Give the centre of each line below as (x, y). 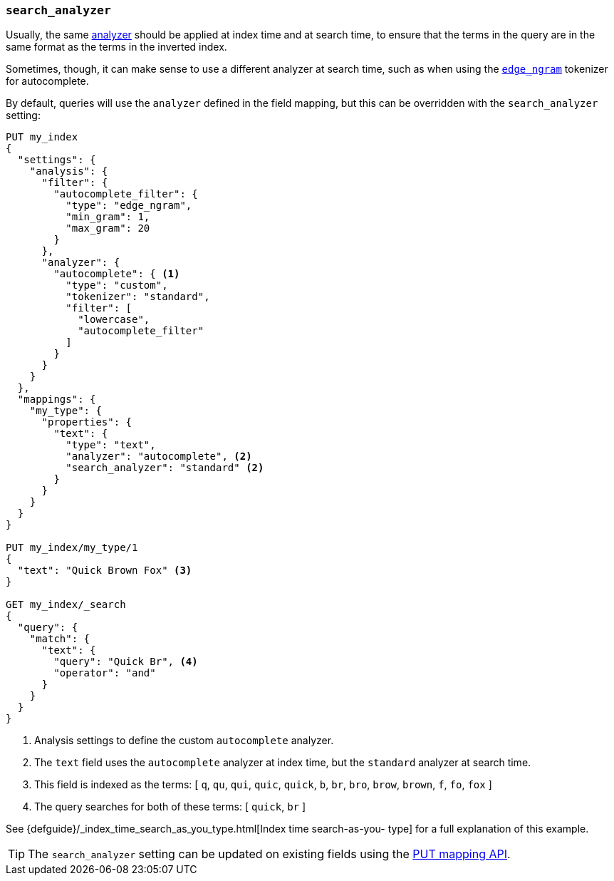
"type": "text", (111, 445)
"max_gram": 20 (108, 228)
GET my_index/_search (66, 605)
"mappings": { (57, 400)
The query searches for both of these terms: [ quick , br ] (170, 807)
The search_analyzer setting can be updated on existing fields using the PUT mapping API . (269, 854)
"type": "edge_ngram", (129, 206)
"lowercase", (114, 320)
